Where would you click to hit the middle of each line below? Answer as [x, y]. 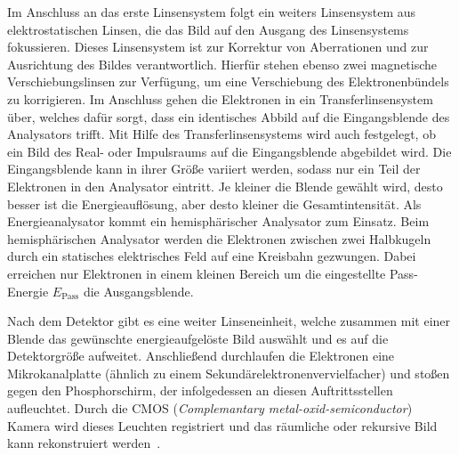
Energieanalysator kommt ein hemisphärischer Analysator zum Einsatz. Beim [218, 221]
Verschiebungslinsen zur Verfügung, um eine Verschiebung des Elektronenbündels [228, 81]
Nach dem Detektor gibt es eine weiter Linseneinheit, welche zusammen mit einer [229, 321]
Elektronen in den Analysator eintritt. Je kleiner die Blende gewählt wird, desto [225, 186]
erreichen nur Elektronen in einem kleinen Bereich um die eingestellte [197, 273]
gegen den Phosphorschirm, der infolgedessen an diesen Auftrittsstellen [200, 390]
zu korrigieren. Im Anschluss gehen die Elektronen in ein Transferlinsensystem [220, 98]
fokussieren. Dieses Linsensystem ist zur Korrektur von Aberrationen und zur [218, 47]
